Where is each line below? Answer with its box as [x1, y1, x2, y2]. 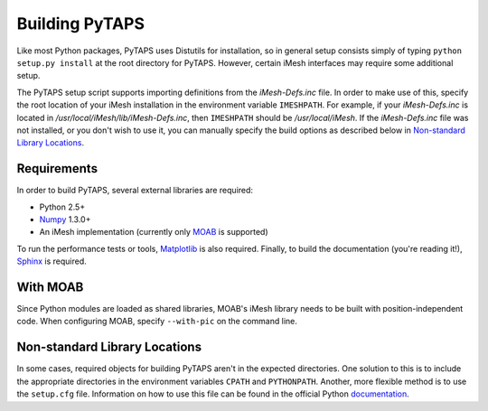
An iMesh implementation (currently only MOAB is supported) [39, 227, 268, 238]
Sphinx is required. [16, 256, 88, 266]
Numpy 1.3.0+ [39, 213, 91, 225]
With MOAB [16, 279, 84, 294]
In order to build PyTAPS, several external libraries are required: [16, 185, 253, 196]
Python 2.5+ [39, 201, 86, 212]
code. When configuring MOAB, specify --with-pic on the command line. [16, 316, 298, 327]
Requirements [16, 161, 99, 176]
